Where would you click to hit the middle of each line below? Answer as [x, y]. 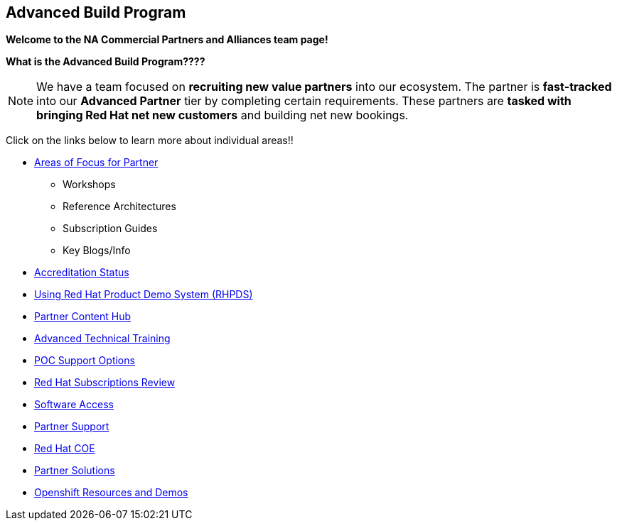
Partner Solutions [75, 471]
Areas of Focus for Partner [96, 163]
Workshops [89, 185]
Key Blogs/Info [97, 251]
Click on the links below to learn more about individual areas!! [150, 141]
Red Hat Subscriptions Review [105, 383]
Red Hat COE [65, 449]
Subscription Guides [110, 229]
